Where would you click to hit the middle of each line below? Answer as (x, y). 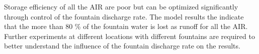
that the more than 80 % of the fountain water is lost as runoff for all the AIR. (126, 26)
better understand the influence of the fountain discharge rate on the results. (122, 46)
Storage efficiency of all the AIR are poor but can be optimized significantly (121, 6)
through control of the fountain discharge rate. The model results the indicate (124, 16)
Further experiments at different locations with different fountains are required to (129, 36)
